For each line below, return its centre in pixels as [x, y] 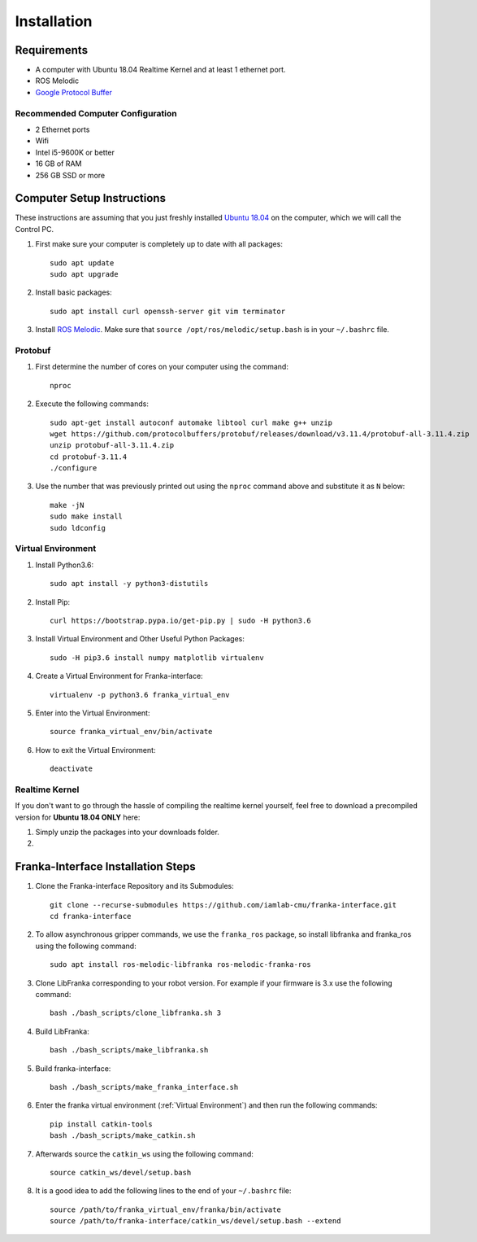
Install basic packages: [74, 292]
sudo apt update [82, 263]
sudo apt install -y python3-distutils [129, 584]
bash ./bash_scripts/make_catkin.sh [123, 1136]
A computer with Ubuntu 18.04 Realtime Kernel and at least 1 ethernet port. [160, 70]
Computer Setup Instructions [91, 198]
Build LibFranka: [62, 1031]
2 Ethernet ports [63, 129]
